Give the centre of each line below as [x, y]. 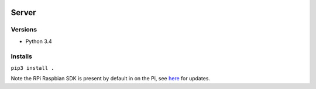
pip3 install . [33, 68]
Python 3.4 [39, 41]
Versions [24, 30]
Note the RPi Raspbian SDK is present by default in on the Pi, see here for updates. [111, 79]
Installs [21, 56]
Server [23, 13]
